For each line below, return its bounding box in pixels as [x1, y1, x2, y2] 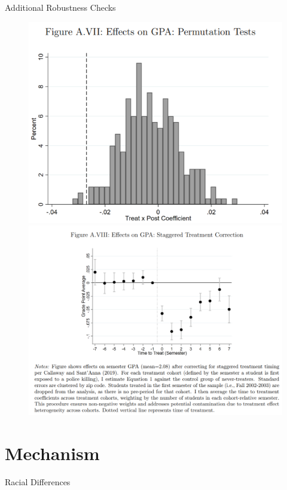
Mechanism [5, 441, 100, 465]
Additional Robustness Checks [5, 1, 116, 13]
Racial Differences [5, 476, 71, 488]
